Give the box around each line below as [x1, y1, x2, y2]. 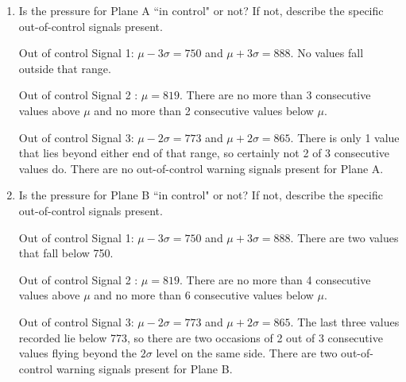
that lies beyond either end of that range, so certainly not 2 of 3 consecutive [18, 145, 390, 161]
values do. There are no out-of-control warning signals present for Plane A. [18, 160, 384, 176]
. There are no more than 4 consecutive [179, 271, 371, 287]
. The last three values [290, 313, 400, 330]
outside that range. [18, 60, 111, 76]
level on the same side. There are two [156, 345, 338, 361]
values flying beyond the [18, 345, 137, 361]
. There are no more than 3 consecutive [179, 87, 371, 103]
